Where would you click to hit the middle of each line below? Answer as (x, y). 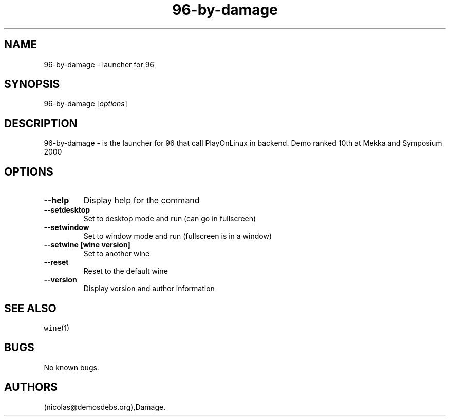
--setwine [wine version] (87, 245)
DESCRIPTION (41, 123)
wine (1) (57, 328)
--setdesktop (67, 210)
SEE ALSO (30, 308)
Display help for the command (142, 201)
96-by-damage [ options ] (86, 104)
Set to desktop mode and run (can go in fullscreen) (170, 219)
